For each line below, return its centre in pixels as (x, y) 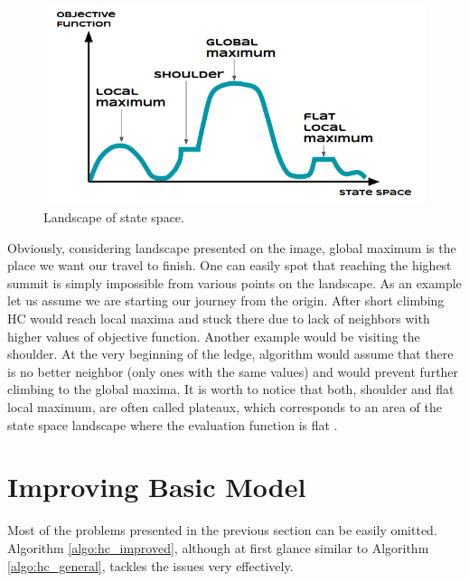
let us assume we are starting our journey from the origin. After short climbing (226, 300)
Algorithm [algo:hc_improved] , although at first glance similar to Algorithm (218, 547)
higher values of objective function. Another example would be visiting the (214, 336)
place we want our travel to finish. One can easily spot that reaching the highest (230, 265)
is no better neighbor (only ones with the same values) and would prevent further (233, 371)
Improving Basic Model (157, 487)
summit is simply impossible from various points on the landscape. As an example (234, 282)
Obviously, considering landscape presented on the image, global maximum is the (232, 247)
